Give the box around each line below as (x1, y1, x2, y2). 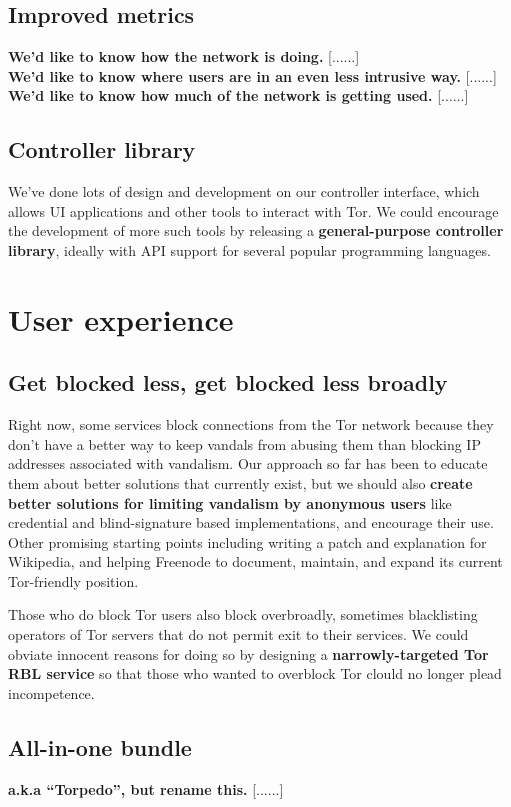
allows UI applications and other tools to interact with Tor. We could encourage (8, 200, 499, 221)
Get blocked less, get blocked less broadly (8, 367, 448, 398)
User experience (8, 298, 234, 339)
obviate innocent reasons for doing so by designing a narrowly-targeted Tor (8, 643, 489, 664)
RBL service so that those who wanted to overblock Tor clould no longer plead (8, 663, 502, 684)
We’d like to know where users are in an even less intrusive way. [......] (8, 65, 497, 86)
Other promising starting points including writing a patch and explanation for (8, 531, 487, 552)
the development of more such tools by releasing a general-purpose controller (8, 220, 504, 241)
